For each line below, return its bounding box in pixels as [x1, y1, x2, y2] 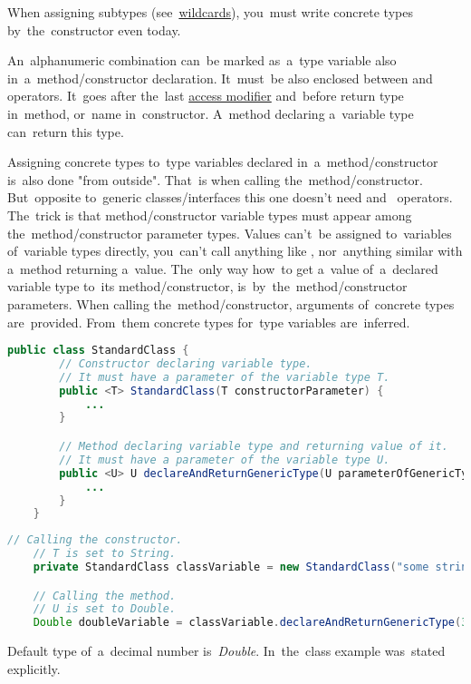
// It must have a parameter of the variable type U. [59, 453, 390, 466]
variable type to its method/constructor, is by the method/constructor [7, 277, 408, 296]
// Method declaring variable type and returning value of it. [59, 440, 448, 453]
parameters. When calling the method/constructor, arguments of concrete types [7, 294, 455, 313]
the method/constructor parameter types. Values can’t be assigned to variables [7, 223, 452, 242]
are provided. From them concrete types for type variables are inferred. [7, 312, 410, 331]
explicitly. [7, 659, 61, 678]
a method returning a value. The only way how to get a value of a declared [7, 259, 438, 278]
